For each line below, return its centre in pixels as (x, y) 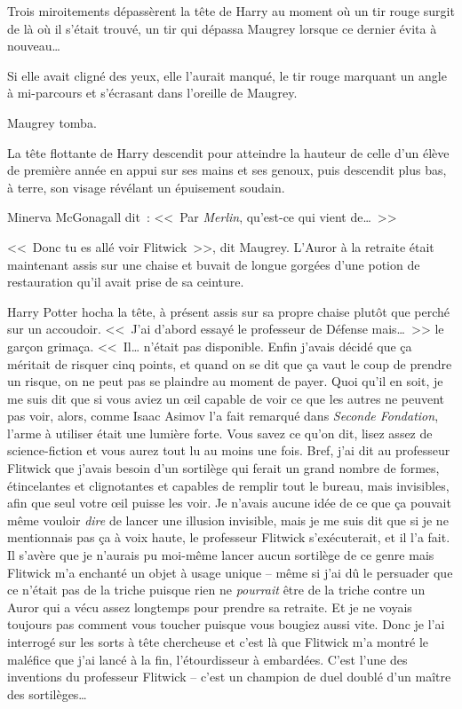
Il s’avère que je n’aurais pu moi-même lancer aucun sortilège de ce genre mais (221, 555)
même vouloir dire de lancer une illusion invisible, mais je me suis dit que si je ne (228, 520)
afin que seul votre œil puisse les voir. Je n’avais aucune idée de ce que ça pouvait (229, 503)
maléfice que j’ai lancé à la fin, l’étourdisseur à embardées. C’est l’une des (207, 659)
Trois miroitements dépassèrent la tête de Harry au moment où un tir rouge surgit (231, 11)
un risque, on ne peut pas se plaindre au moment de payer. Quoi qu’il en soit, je (225, 381)
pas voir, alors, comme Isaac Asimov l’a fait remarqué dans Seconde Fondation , (223, 416)
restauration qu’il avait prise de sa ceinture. (126, 282)
